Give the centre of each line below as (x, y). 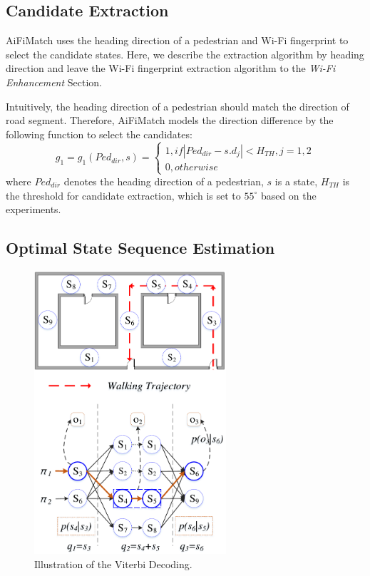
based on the (288, 195)
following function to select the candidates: (99, 134)
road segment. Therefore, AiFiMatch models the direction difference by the (170, 120)
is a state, (296, 181)
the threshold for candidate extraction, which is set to (123, 195)
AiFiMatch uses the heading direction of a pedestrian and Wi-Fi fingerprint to (177, 40)
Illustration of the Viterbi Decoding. (113, 564)
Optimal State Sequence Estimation (140, 248)
